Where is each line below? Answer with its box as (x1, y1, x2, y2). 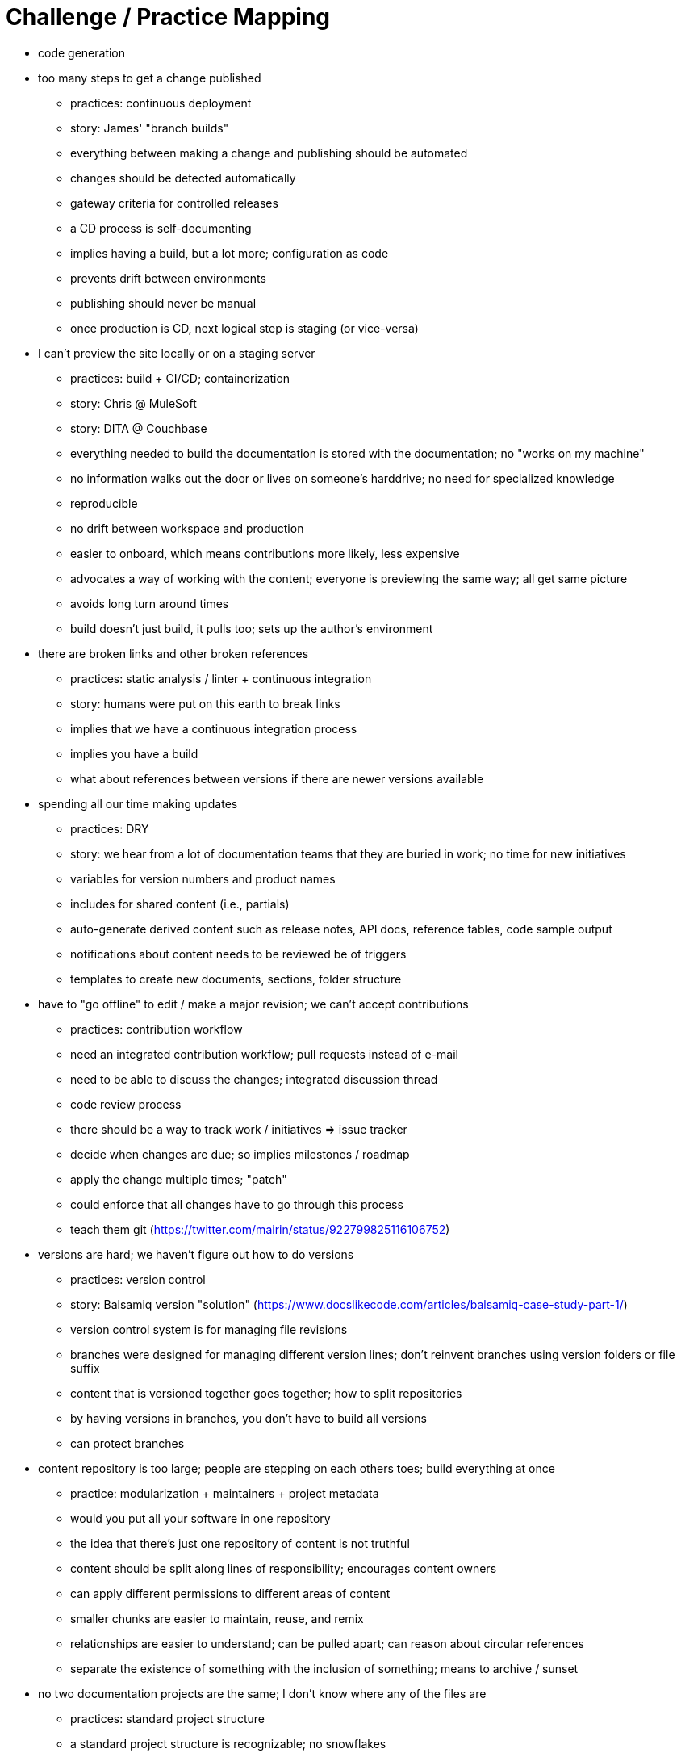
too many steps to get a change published (38, 70, 261, 85)
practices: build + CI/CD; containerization (70, 371, 290, 385)
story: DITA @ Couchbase (70, 421, 207, 435)
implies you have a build (70, 746, 198, 761)
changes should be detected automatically (70, 170, 296, 185)
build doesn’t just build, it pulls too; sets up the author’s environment (70, 621, 433, 635)
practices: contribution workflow (70, 1021, 243, 1036)
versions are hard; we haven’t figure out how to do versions (38, 1247, 354, 1261)
